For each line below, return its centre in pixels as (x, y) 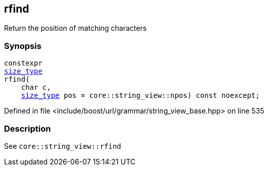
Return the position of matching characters (75, 28)
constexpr (23, 63)
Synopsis (23, 46)
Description (28, 128)
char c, (36, 88)
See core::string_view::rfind (63, 146)
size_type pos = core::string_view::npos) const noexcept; (140, 96)
